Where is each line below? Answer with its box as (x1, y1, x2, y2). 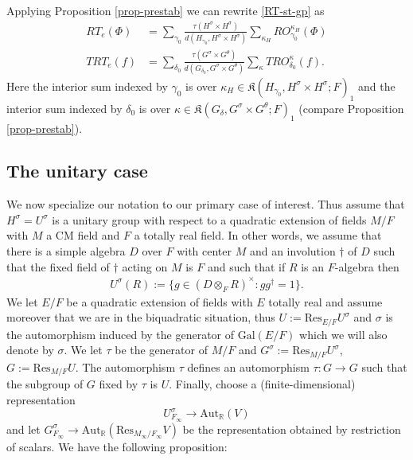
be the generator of (115, 341, 208, 358)
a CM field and (46, 227, 120, 244)
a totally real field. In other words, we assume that (134, 227, 382, 244)
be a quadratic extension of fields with (66, 293, 253, 310)
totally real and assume (268, 293, 383, 310)
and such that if (207, 258, 286, 275)
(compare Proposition (298, 99, 404, 116)
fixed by (99, 376, 138, 392)
